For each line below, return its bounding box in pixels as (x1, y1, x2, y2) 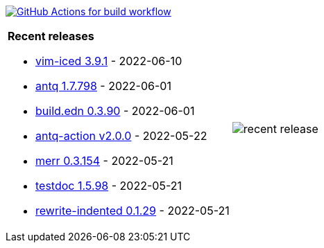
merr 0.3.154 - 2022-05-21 (35, 154, 173, 168)
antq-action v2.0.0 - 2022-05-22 (35, 129, 207, 143)
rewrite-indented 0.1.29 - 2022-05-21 (35, 204, 230, 218)
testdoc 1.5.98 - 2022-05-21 (35, 179, 182, 193)
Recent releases (8, 29, 94, 43)
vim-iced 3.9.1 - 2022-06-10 (35, 54, 182, 68)
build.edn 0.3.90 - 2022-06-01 (35, 104, 195, 118)
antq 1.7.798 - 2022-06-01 (35, 79, 171, 93)
